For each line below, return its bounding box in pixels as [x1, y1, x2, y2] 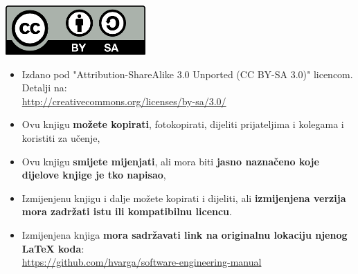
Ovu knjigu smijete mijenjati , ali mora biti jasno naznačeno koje [21, 154, 319, 168]
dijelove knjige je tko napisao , [21, 167, 166, 182]
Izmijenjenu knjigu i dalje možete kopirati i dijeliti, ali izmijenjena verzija [21, 190, 346, 205]
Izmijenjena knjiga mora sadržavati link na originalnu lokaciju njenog [21, 227, 348, 241]
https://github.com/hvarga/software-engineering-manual [21, 255, 262, 269]
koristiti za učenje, [21, 130, 100, 145]
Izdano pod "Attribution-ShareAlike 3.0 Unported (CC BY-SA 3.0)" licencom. [21, 66, 353, 81]
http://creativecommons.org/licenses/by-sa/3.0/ [21, 93, 226, 108]
